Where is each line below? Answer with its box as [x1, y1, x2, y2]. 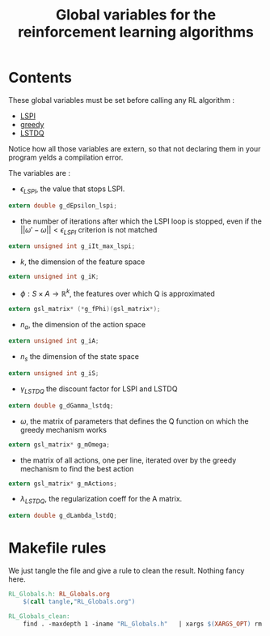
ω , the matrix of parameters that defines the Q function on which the [19, 416, 249, 426]
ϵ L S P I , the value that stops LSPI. [19, 184, 125, 195]
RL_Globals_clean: [8, 612, 70, 621]
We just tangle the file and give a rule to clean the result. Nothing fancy [8, 566, 245, 576]
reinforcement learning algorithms [17, 23, 255, 41]
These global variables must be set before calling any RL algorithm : [8, 95, 234, 105]
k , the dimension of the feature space [19, 257, 146, 267]
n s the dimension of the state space [19, 352, 140, 364]
